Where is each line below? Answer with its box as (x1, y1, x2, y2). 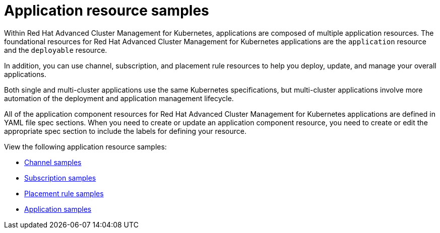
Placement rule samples (24, 189, 104, 198)
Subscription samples (24, 173, 96, 182)
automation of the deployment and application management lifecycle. (4, 94, 234, 103)
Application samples (24, 204, 92, 213)
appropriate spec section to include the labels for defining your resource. (4, 126, 246, 135)
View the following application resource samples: (4, 142, 167, 151)
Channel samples (24, 158, 82, 167)
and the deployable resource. (4, 45, 107, 54)
